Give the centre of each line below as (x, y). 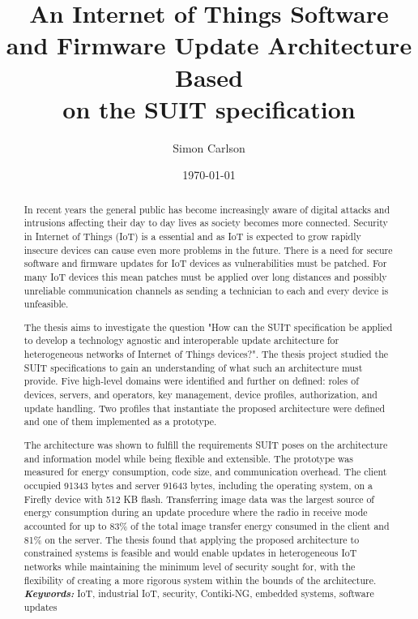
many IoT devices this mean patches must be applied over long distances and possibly (205, 276)
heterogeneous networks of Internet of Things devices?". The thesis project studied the (206, 354)
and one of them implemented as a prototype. (120, 421)
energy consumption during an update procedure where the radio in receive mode (196, 512)
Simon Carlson (209, 147)
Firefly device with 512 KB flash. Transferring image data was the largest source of (199, 499)
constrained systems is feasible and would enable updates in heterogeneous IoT (190, 553)
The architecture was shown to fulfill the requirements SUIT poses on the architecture (206, 444)
